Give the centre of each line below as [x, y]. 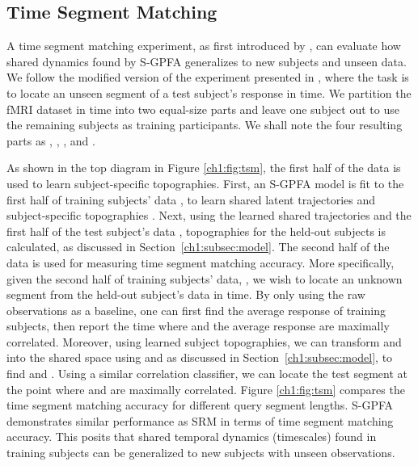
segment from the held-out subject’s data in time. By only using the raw [186, 294]
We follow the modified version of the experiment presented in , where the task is [208, 77]
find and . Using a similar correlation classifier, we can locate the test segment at [207, 374]
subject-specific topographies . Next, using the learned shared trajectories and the [209, 215]
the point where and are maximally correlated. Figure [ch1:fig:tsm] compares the [206, 389]
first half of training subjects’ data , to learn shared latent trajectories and [191, 199]
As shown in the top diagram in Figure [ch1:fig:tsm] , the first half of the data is [204, 168]
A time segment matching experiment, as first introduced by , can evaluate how [204, 46]
